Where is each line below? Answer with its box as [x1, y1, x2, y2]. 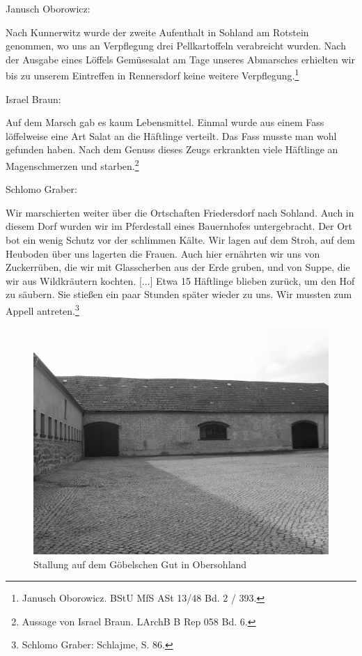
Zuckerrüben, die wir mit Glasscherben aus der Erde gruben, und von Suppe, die [6, 260, 350, 274]
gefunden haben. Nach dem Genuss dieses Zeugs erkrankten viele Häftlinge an [6, 142, 338, 157]
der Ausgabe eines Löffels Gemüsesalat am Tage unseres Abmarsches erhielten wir [6, 52, 355, 66]
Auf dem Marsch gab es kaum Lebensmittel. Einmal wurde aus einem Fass [6, 115, 324, 130]
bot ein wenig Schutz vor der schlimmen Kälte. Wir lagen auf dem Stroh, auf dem [6, 233, 355, 247]
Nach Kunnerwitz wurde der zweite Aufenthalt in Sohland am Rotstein [6, 24, 309, 39]
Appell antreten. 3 [6, 302, 79, 318]
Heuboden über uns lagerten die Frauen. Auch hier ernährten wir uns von [6, 246, 320, 260]
